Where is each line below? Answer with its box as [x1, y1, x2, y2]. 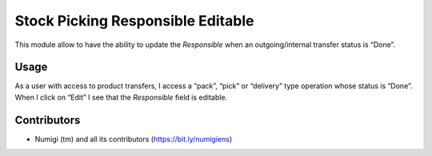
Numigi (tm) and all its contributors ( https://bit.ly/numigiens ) [34, 134, 233, 143]
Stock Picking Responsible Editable [14, 12, 254, 29]
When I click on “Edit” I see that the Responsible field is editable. [14, 92, 228, 102]
